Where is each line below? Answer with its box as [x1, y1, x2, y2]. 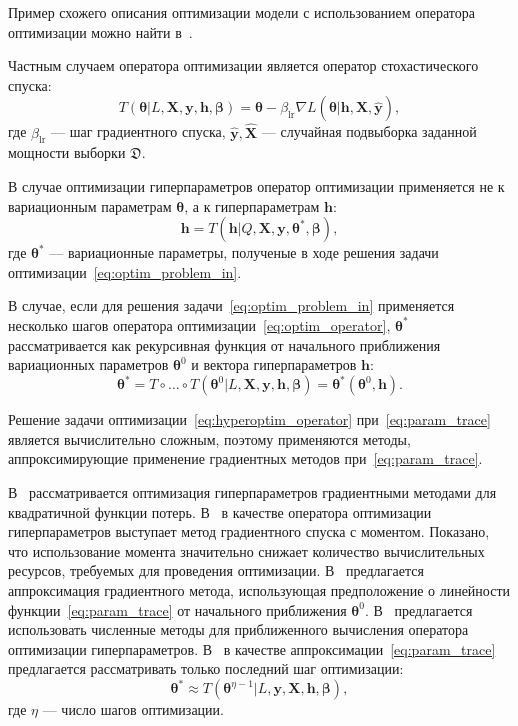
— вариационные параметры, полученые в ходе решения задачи [49, 242, 439, 263]
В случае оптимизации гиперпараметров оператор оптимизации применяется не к [8, 175, 505, 196]
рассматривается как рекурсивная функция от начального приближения [8, 334, 441, 355]
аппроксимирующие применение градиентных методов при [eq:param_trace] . [8, 448, 483, 469]
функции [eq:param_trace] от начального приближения [8, 599, 347, 620]
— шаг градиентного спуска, [51, 121, 226, 142]
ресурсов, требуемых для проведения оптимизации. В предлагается [8, 560, 424, 581]
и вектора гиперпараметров [191, 354, 357, 375]
